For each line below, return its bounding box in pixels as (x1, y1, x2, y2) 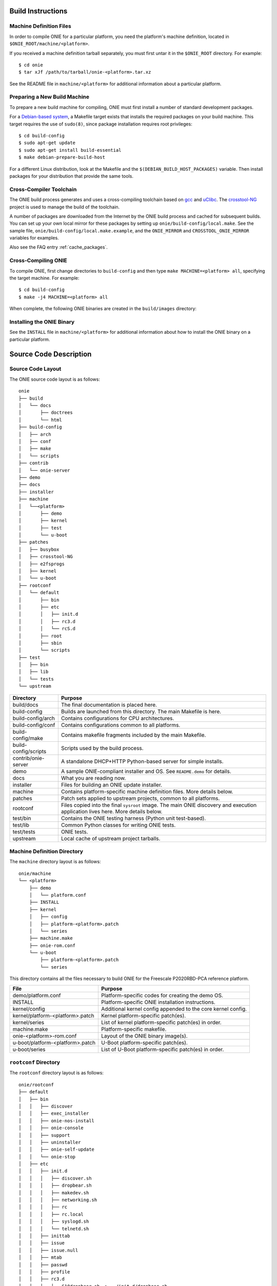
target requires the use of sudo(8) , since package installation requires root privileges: (9, 121, 192, 127)
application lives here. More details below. (61, 808, 163, 815)
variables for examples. (9, 235, 59, 241)
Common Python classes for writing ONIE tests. (61, 821, 176, 828)
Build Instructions (9, 7, 68, 15)
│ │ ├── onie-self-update (18, 1147, 95, 1152)
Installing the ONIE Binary (9, 318, 75, 325)
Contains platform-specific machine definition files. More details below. (61, 788, 233, 795)
